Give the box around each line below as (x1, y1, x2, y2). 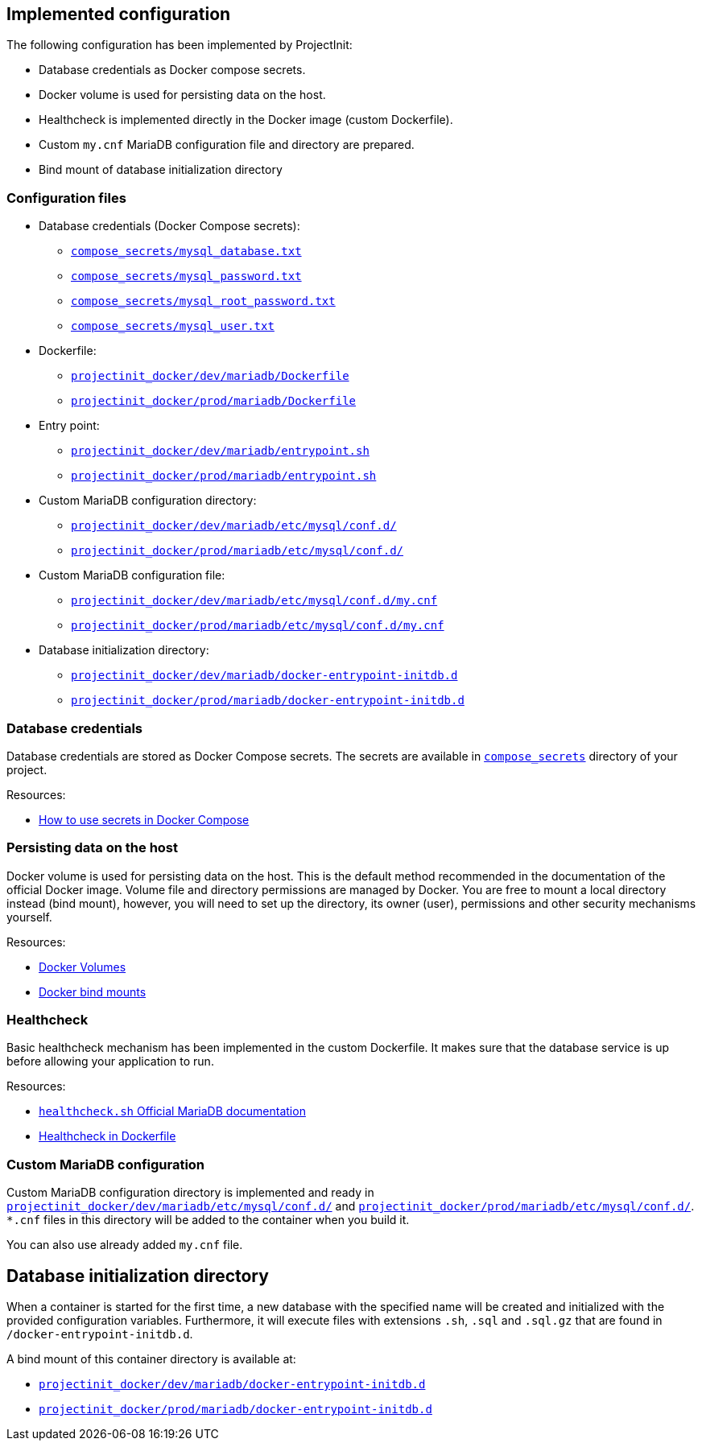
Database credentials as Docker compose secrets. (39, 63, 306, 77)
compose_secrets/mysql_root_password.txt (71, 295, 336, 308)
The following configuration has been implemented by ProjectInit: (6, 38, 353, 52)
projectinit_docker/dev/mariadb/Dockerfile (71, 369, 349, 383)
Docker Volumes (39, 959, 126, 974)
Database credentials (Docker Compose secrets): (39, 219, 300, 233)
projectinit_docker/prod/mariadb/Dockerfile (71, 394, 357, 408)
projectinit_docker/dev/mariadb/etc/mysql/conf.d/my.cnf (71, 594, 438, 608)
